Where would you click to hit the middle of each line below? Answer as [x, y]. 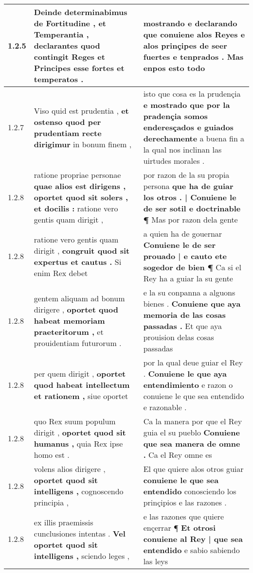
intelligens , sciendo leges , [82, 556]
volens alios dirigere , [70, 469]
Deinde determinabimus [81, 12]
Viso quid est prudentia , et [81, 110]
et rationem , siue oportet [81, 396]
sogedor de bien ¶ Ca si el [192, 267]
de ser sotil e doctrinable [192, 208]
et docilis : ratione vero [76, 208]
